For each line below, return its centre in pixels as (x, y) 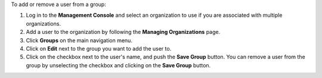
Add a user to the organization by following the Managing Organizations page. (123, 32)
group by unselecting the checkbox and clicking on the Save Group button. (118, 65)
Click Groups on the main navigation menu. (79, 40)
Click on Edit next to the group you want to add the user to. (99, 48)
